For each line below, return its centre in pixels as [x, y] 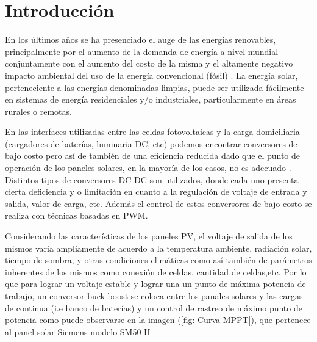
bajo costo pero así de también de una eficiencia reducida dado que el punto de [153, 155]
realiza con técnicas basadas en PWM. [77, 215]
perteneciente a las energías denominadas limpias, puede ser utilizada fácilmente [155, 87]
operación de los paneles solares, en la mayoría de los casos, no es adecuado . [148, 168]
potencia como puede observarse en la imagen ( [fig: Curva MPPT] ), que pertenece [158, 320]
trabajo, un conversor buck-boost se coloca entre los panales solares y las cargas [154, 296]
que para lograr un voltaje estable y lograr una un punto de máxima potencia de [155, 284]
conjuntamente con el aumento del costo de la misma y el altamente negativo [149, 63]
